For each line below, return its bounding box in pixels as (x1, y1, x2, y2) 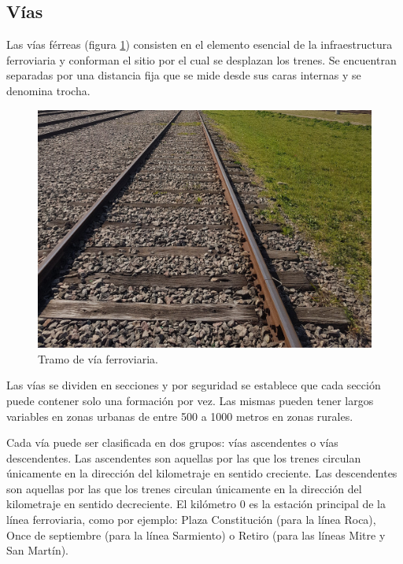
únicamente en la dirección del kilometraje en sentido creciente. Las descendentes (6, 465, 397, 481)
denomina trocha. (6, 82, 91, 98)
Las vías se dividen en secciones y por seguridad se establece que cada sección (6, 377, 381, 393)
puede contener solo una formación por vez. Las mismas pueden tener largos (6, 392, 374, 408)
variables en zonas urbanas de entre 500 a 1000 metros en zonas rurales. (6, 407, 353, 424)
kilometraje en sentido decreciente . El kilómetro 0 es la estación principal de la (6, 496, 386, 512)
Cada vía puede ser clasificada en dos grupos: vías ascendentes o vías (6, 434, 338, 451)
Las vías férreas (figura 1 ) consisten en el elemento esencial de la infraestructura (6, 36, 393, 53)
